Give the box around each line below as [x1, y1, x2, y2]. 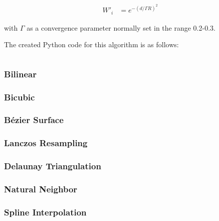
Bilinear [4, 67, 37, 80]
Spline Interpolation [4, 205, 87, 218]
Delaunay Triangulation [4, 160, 101, 172]
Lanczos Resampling [4, 137, 88, 149]
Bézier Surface [4, 114, 64, 126]
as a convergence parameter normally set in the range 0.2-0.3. [27, 22, 215, 33]
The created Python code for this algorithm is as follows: [4, 39, 179, 50]
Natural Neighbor [4, 182, 78, 195]
